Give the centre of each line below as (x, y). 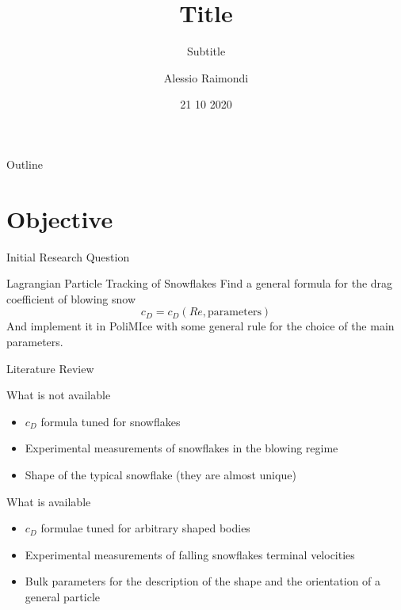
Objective (60, 218)
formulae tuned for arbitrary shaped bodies (145, 528)
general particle (62, 596)
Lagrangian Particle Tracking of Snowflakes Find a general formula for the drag (200, 283)
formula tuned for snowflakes (111, 421)
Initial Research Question (68, 256)
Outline (25, 164)
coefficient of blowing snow (71, 298)
